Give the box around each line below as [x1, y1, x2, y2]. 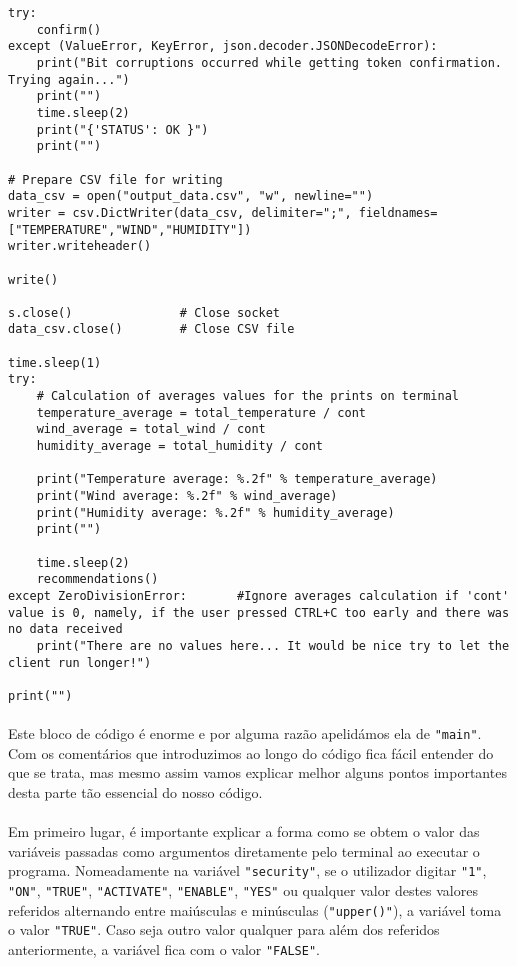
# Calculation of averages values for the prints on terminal [36, 389, 460, 404]
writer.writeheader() [8, 239, 152, 254]
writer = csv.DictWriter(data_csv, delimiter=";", [8, 205, 352, 220]
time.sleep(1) [8, 355, 102, 370]
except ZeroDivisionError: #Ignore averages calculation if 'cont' [8, 588, 510, 603]
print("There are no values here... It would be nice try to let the [36, 638, 510, 653]
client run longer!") [8, 655, 152, 670]
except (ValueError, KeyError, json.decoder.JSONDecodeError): [8, 39, 438, 54]
